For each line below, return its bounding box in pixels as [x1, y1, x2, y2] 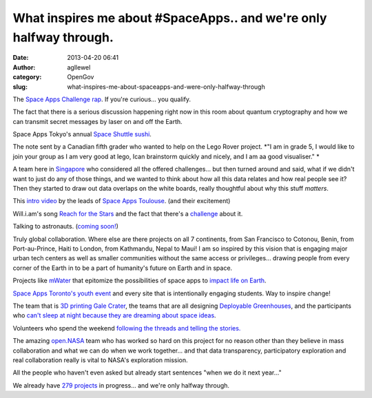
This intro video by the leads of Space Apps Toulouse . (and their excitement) [12, 197, 231, 205]
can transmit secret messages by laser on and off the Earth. [12, 117, 183, 125]
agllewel [67, 63, 91, 72]
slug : [12, 83, 28, 91]
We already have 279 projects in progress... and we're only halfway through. [12, 381, 230, 389]
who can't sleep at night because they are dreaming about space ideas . [12, 311, 216, 320]
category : [12, 73, 42, 81]
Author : [12, 63, 36, 72]
